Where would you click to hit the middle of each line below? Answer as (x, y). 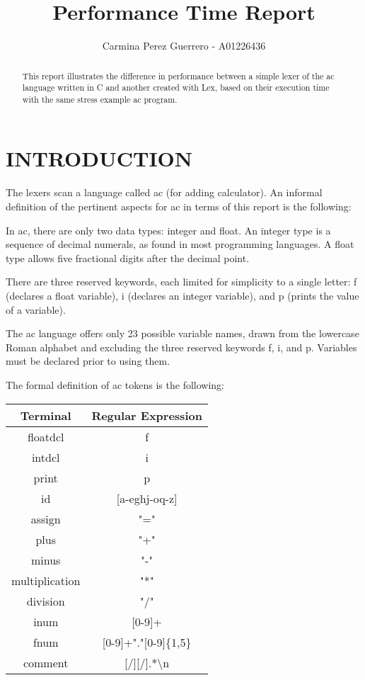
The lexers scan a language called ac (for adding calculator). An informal (164, 192)
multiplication (46, 580)
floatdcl (46, 436)
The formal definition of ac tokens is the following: (115, 384)
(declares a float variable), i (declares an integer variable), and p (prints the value (182, 295)
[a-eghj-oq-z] (147, 498)
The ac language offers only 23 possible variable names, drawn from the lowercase (182, 333)
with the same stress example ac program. (100, 99)
